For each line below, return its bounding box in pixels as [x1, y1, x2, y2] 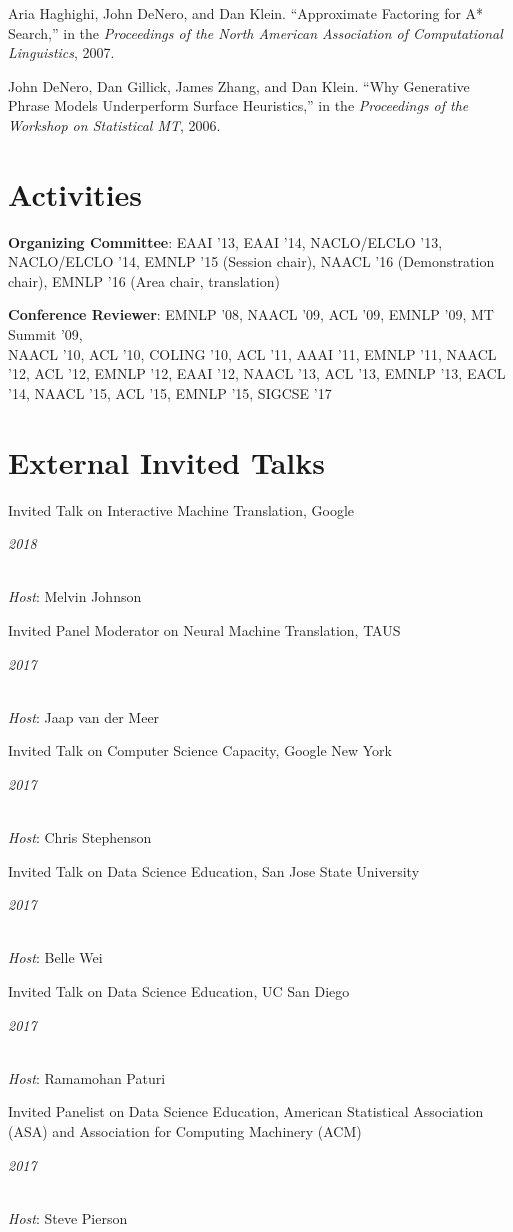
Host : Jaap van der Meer [8, 706, 160, 727]
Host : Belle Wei [8, 947, 103, 968]
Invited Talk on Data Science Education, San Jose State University [8, 860, 420, 881]
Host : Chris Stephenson [8, 827, 152, 848]
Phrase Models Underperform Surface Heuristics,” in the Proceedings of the [8, 95, 469, 116]
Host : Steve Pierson [8, 1207, 128, 1228]
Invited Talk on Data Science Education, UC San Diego [8, 981, 350, 1002]
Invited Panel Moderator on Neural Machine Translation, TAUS [8, 619, 401, 640]
